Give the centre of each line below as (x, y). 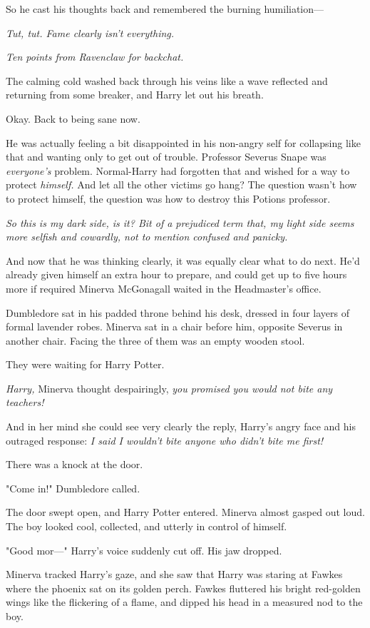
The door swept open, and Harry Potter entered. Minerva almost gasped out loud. (185, 512)
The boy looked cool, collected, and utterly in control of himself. (147, 526)
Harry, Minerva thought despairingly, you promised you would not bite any (169, 388)
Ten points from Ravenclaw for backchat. (95, 57)
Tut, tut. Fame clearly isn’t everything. (90, 32)
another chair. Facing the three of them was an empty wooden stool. (155, 340)
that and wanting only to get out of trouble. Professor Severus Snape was (166, 157)
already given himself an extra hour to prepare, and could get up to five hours (176, 274)
